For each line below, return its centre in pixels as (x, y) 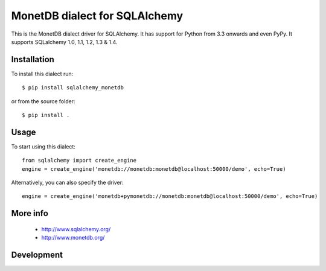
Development (37, 255)
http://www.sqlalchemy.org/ (76, 229)
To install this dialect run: (42, 74)
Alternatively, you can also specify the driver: (67, 183)
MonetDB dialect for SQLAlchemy (97, 16)
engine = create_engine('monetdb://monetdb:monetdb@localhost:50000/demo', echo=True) (154, 169)
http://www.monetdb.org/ (73, 238)
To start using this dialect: (43, 146)
